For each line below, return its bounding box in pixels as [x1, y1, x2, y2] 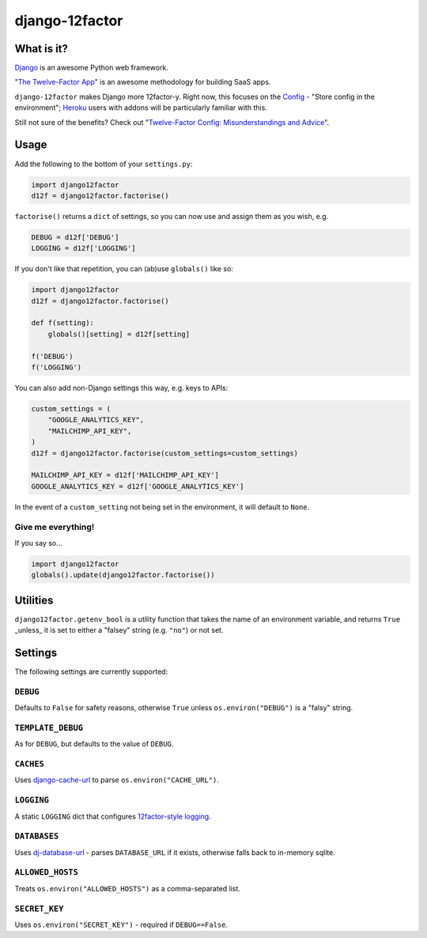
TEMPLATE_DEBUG [14, 722, 83, 733]
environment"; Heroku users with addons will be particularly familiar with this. [14, 103, 268, 112]
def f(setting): [31, 319, 95, 327]
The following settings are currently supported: [14, 667, 168, 676]
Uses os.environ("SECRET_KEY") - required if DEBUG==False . [14, 920, 229, 929]
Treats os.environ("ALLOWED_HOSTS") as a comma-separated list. [14, 883, 241, 893]
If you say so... [14, 538, 62, 547]
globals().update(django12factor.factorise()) [31, 570, 215, 580]
